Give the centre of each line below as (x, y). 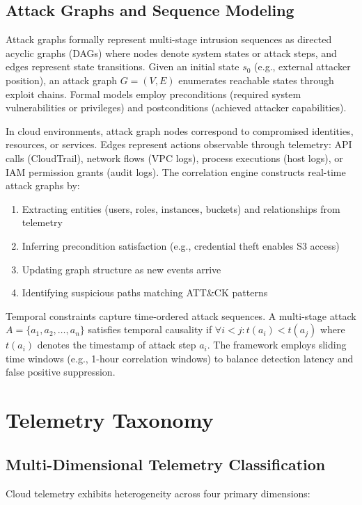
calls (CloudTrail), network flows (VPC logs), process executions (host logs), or (174, 158)
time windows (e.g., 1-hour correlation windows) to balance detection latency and (180, 358)
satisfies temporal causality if (150, 329)
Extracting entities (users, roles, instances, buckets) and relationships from (181, 208)
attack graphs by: (43, 185)
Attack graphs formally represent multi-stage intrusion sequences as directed (169, 39)
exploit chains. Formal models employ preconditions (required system (154, 94)
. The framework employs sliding (277, 345)
